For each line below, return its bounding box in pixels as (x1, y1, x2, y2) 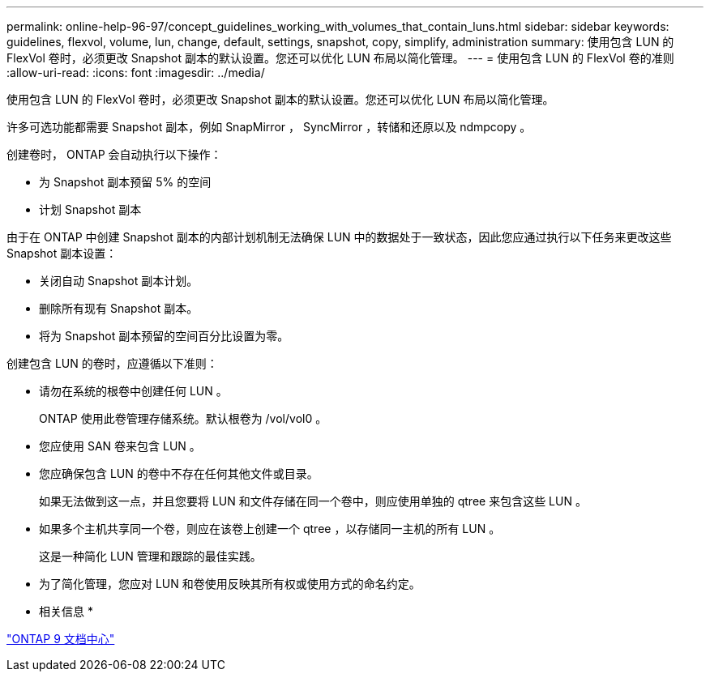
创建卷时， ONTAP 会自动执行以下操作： (6, 147, 222, 161)
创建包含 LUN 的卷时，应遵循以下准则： (6, 356, 218, 370)
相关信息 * (39, 604, 93, 618)
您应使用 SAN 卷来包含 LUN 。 (39, 439, 201, 453)
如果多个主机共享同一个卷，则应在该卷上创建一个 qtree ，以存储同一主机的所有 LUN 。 (39, 522, 501, 535)
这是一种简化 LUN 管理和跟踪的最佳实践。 (39, 549, 262, 563)
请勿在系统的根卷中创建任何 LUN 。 (39, 384, 228, 398)
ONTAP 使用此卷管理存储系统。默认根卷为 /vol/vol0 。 (39, 411, 327, 425)
